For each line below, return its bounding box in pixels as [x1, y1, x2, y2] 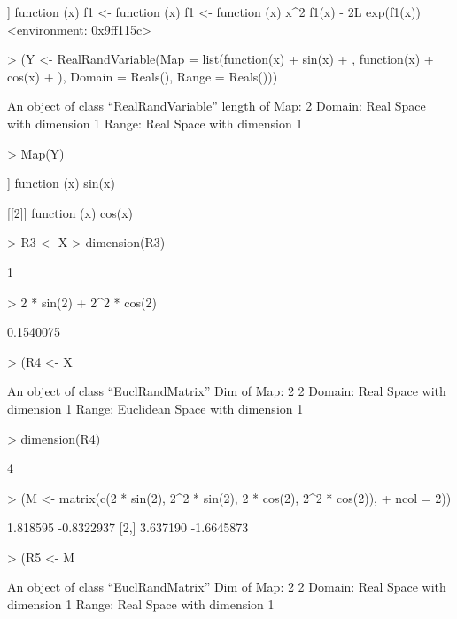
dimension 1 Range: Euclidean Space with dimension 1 [7, 398, 304, 417]
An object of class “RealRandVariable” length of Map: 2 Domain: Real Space [7, 97, 426, 115]
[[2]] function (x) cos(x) [7, 203, 134, 221]
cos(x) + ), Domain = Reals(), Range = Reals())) [7, 66, 278, 85]
